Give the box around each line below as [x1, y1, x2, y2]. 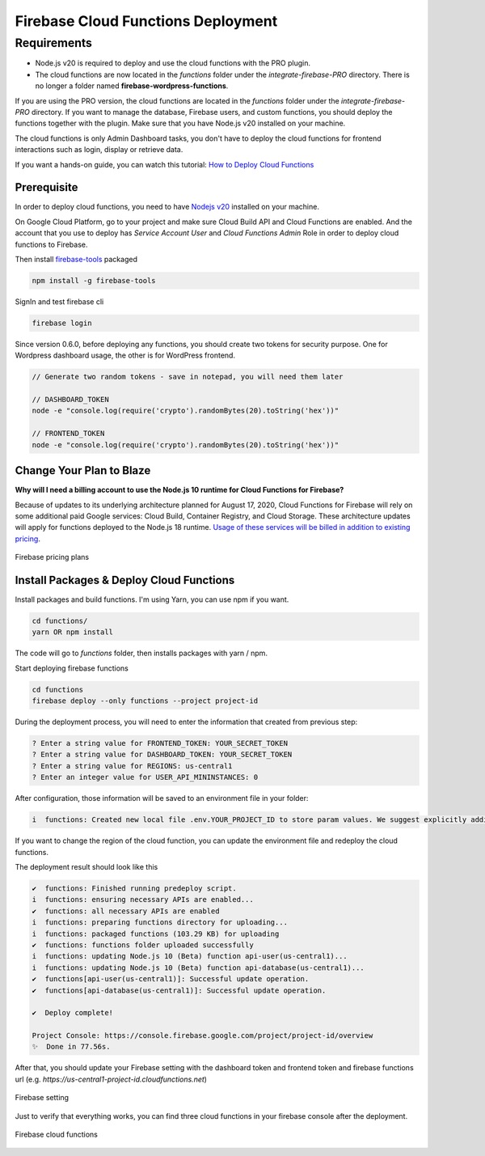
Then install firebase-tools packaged [15, 254, 137, 264]
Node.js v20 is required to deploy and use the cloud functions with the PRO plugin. [35, 58, 311, 68]
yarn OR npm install [32, 628, 113, 637]
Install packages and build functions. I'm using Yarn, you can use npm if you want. [15, 595, 289, 604]
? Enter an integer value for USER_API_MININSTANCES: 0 [32, 773, 259, 782]
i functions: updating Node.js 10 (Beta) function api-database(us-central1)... [32, 963, 365, 972]
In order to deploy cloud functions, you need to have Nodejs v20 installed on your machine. [15, 202, 319, 212]
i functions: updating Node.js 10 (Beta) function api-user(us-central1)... [32, 951, 348, 961]
